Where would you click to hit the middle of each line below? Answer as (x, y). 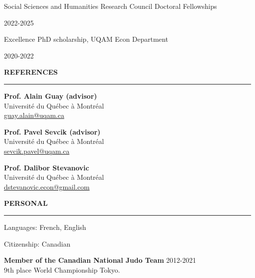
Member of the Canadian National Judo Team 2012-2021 (100, 260)
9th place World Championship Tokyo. (62, 269)
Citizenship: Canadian (37, 243)
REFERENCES (31, 72)
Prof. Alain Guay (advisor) (51, 96)
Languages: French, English (45, 227)
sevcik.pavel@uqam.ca (37, 151)
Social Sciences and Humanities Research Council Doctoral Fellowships (111, 6)
